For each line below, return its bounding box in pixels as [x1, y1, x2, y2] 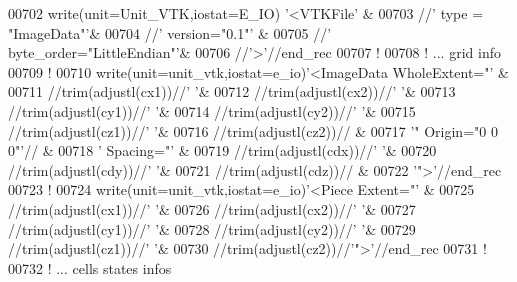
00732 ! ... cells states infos [8, 257, 172, 278]
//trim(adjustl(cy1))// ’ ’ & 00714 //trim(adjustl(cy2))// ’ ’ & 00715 [8, 100, 416, 121]
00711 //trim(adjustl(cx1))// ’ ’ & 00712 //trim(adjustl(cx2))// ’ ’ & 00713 [8, 81, 456, 102]
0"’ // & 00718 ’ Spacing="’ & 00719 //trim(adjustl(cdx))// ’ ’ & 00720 [8, 140, 437, 161]
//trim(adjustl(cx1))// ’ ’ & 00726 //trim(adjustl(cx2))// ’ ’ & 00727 [8, 198, 416, 219]
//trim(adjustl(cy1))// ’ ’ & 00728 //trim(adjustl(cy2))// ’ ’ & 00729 [8, 218, 416, 239]
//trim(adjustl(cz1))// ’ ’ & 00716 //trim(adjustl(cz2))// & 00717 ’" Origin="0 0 [8, 120, 498, 141]
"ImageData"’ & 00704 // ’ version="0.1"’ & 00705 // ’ [8, 22, 332, 43]
